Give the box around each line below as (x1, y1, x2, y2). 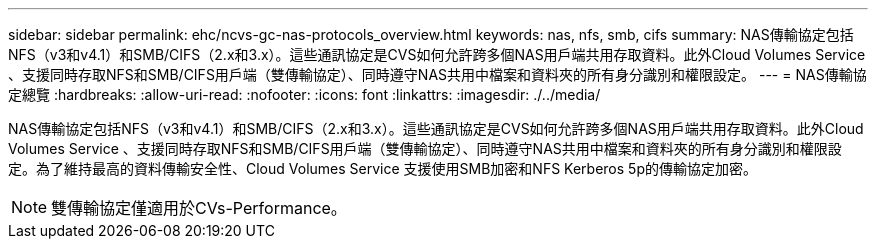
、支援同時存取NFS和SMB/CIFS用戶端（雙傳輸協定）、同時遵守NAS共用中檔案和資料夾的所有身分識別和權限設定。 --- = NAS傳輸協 (8, 66, 867, 83)
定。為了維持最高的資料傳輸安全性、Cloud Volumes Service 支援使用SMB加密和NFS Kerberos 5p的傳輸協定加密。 (8, 160, 757, 177)
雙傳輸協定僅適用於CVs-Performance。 (51, 198, 347, 218)
